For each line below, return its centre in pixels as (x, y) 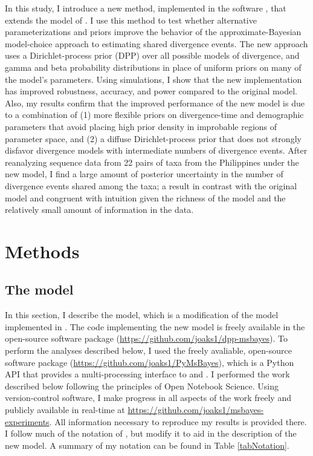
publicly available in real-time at (65, 410)
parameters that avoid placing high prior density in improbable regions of (141, 126)
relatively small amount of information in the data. (99, 210)
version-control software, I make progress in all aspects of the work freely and (148, 398)
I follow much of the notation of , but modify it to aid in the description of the (151, 433)
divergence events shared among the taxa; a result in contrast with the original (151, 185)
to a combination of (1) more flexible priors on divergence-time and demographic (154, 115)
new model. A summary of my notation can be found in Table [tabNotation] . (147, 445)
